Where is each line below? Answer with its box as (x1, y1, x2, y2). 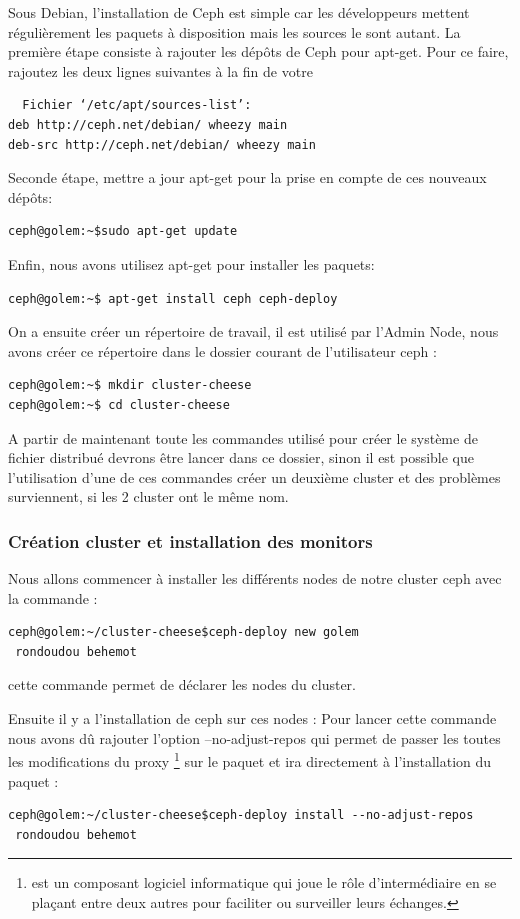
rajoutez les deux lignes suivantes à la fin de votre (8, 60, 313, 81)
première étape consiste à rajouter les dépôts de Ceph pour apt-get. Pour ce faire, (8, 41, 509, 62)
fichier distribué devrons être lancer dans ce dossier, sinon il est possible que (8, 447, 475, 468)
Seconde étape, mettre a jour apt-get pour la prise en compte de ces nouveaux (8, 167, 487, 188)
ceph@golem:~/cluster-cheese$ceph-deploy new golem (8, 625, 359, 640)
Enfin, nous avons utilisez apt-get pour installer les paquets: (8, 253, 375, 274)
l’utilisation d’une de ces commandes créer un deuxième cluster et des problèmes (8, 466, 501, 487)
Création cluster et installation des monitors (8, 528, 373, 553)
